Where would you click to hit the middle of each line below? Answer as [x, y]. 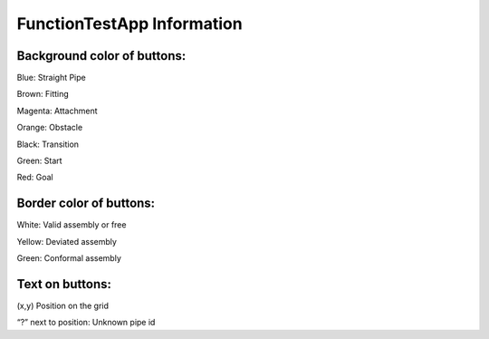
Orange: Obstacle [50, 128]
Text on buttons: [64, 284]
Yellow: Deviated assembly [67, 241]
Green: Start [39, 161]
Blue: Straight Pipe [51, 78]
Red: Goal [35, 178]
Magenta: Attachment [58, 111]
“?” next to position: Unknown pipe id [86, 323]
